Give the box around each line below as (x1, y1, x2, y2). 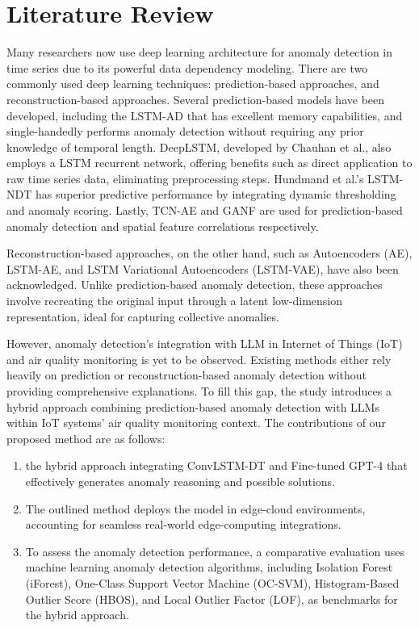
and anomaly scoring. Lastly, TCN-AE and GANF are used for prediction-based (6, 202, 403, 219)
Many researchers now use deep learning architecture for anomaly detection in (6, 44, 393, 61)
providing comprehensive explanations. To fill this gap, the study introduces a (6, 383, 392, 399)
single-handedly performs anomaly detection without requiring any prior (6, 123, 364, 140)
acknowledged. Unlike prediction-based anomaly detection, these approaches (6, 276, 383, 293)
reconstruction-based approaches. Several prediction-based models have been (6, 90, 385, 107)
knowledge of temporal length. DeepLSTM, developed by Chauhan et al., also (6, 138, 392, 155)
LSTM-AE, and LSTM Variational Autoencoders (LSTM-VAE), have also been (6, 260, 399, 277)
